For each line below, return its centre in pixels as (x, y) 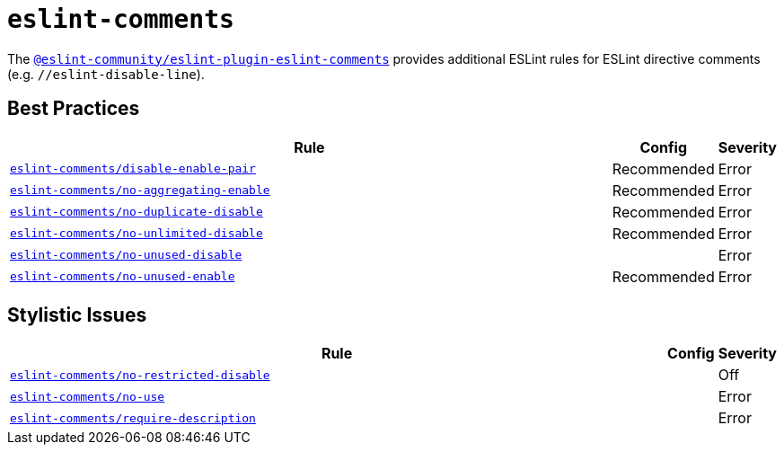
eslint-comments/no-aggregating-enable (140, 191)
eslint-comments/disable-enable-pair (133, 169)
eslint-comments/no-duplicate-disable (137, 212)
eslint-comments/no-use (88, 396)
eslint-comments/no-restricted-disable (140, 375)
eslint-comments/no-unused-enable (123, 277)
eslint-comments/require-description (133, 418)
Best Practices (74, 109)
